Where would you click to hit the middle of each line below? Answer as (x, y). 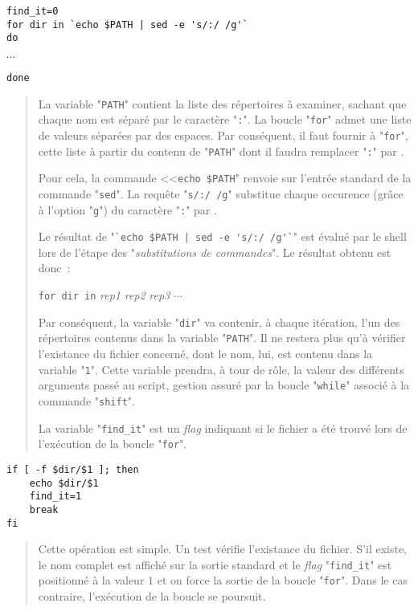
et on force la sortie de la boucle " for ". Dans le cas (282, 580)
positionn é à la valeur (91, 580)
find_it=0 (33, 11)
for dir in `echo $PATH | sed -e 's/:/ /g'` (127, 24)
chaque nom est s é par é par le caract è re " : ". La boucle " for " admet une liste (225, 119)
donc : (54, 268)
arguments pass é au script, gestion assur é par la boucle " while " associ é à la (224, 385)
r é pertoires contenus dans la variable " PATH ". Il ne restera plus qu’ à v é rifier (222, 338)
